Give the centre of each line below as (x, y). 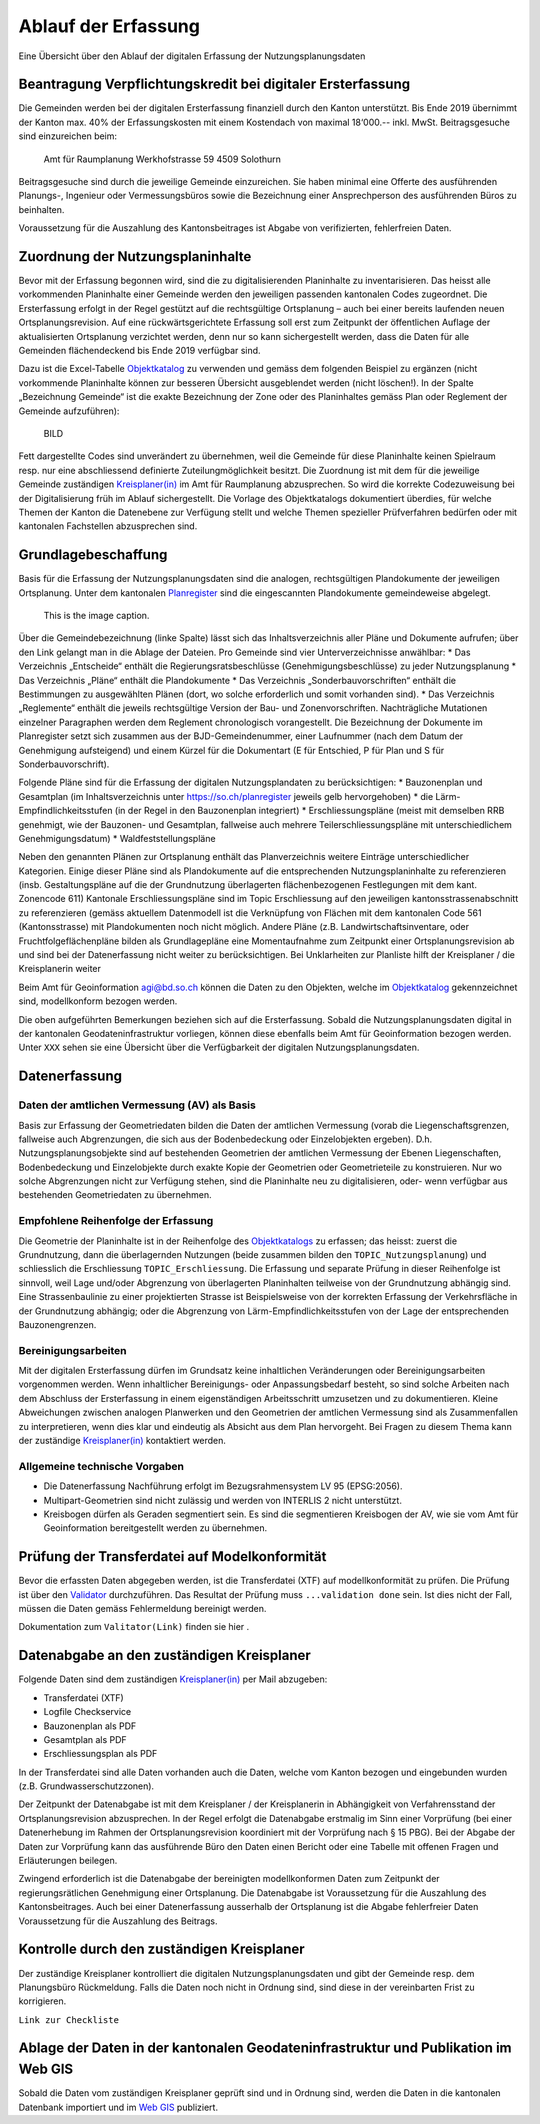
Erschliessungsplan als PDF (100, 1754)
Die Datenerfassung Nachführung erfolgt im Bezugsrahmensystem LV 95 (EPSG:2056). (223, 1486)
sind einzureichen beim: (68, 136)
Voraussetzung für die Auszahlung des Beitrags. (118, 1921)
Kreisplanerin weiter (60, 969)
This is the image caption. (96, 616)
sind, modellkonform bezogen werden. (98, 1001)
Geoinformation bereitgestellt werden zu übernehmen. (155, 1528)
